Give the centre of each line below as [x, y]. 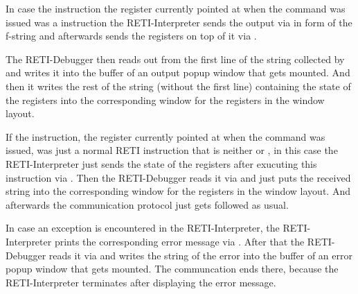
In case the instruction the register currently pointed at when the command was [176, 8]
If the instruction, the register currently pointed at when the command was [165, 136]
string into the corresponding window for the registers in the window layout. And [178, 191]
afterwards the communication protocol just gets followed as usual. [147, 204]
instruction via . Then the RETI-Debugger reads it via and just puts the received [178, 177]
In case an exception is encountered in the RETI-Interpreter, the [143, 228]
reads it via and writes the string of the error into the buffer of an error [200, 255]
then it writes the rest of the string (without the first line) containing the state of [178, 86]
